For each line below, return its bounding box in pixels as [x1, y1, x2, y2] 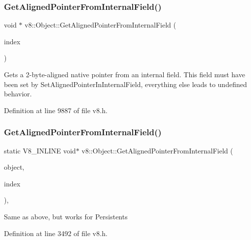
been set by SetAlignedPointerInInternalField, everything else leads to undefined [4, 79, 247, 89]
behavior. [4, 89, 32, 99]
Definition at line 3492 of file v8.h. [4, 228, 108, 238]
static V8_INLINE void [4, 145, 76, 155]
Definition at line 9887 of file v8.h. [4, 105, 108, 115]
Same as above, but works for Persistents [4, 211, 128, 221]
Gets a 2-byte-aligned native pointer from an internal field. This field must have [4, 69, 245, 79]
